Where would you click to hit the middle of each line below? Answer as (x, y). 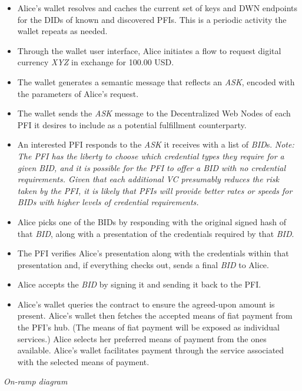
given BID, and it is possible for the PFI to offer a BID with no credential (151, 167)
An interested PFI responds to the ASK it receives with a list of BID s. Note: (156, 144)
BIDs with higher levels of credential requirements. (108, 202)
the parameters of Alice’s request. (78, 93)
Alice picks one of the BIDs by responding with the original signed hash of (152, 221)
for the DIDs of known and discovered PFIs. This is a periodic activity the (152, 19)
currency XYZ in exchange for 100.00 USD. (96, 62)
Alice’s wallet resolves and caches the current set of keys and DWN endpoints (157, 8)
